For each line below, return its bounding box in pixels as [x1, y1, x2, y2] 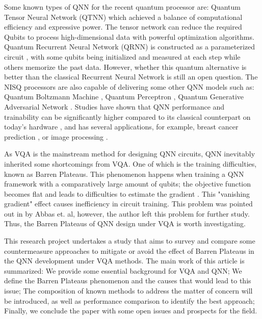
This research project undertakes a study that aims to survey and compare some [4, 235, 255, 246]
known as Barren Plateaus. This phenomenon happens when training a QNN [4, 168, 244, 179]
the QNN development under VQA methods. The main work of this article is [4, 255, 245, 266]
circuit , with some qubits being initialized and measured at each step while [4, 51, 241, 62]
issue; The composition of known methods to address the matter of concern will [4, 285, 253, 296]
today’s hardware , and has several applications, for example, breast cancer [4, 121, 239, 132]
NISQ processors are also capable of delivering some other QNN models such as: [4, 81, 254, 92]
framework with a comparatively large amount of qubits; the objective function [4, 178, 251, 189]
